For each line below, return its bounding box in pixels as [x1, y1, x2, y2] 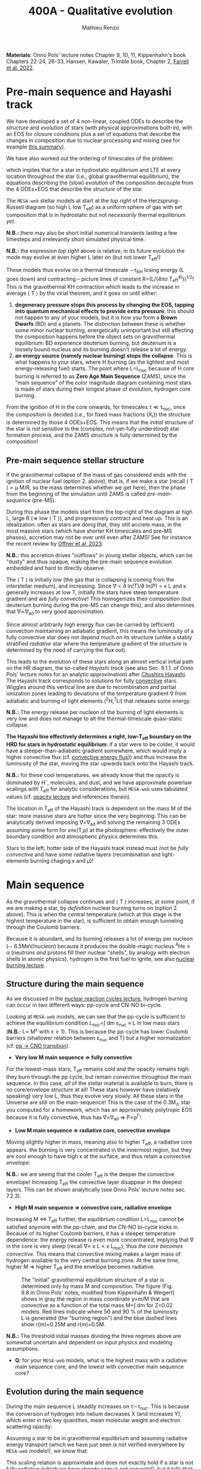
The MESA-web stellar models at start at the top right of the [6, 197, 148, 204]
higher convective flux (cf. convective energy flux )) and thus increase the [6, 754, 187, 761]
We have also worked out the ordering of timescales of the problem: [6, 155, 174, 162]
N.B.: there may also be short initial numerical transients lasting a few [6, 229, 178, 236]
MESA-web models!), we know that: [6, 1447, 89, 1455]
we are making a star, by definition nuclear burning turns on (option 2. [6, 905, 178, 912]
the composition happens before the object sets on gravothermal [14, 333, 175, 340]
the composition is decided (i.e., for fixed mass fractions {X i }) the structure [6, 411, 191, 420]
